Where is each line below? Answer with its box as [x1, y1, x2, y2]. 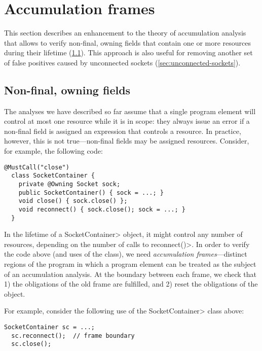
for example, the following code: [4, 146, 103, 156]
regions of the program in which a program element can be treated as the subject [4, 259, 256, 269]
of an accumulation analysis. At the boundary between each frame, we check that [4, 268, 256, 279]
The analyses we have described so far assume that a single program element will [4, 106, 256, 116]
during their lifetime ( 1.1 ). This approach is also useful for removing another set [4, 47, 253, 58]
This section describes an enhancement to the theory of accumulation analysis [4, 27, 246, 38]
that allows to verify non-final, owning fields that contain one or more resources [4, 37, 251, 48]
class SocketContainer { [11, 172, 95, 180]
